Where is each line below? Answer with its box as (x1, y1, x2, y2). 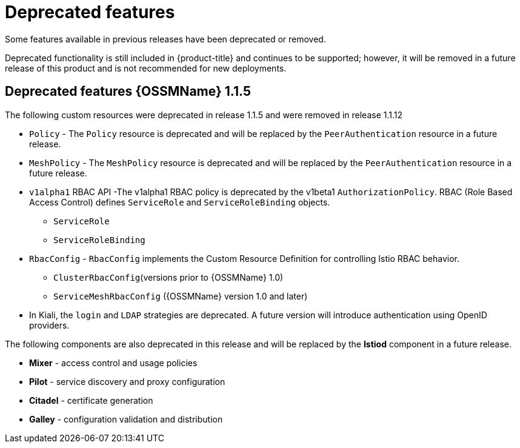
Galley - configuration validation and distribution (29, 413, 223, 424)
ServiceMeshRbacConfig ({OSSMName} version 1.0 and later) (53, 290, 308, 301)
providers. (29, 319, 70, 330)
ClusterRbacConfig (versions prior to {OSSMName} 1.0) (53, 272, 284, 283)
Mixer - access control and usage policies (29, 357, 198, 368)
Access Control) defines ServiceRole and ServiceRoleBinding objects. (29, 196, 330, 207)
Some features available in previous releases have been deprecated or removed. (5, 33, 326, 44)
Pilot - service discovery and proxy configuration (29, 376, 225, 387)
